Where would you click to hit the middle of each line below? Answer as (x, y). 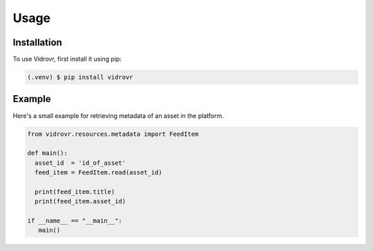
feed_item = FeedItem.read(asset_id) (98, 173)
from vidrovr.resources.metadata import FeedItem (113, 134)
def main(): (48, 153)
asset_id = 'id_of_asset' (80, 163)
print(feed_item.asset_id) (80, 201)
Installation (37, 42)
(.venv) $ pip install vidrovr (80, 77)
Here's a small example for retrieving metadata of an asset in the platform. (118, 116)
